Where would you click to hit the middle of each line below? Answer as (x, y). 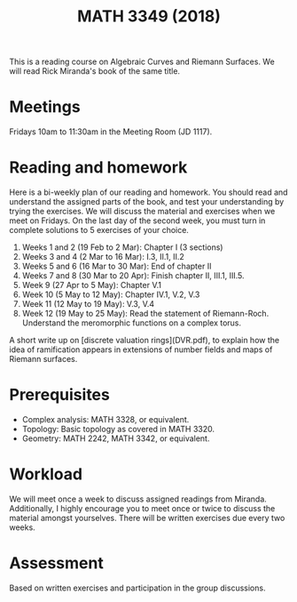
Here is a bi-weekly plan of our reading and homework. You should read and (148, 192)
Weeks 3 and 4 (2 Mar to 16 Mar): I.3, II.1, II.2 (103, 257)
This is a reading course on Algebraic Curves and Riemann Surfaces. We (142, 62)
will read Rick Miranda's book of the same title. (94, 71)
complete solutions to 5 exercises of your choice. (99, 230)
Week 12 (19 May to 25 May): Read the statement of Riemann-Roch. (145, 314)
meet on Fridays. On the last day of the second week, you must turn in (137, 221)
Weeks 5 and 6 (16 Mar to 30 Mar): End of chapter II (117, 266)
